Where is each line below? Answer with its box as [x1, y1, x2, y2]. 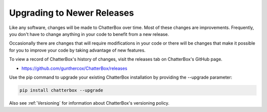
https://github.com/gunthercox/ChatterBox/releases [21, 65, 128, 71]
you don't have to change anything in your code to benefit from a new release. [9, 31, 169, 37]
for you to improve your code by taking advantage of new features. [9, 47, 146, 53]
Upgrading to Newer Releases [9, 7, 134, 18]
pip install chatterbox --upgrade [19, 87, 103, 93]
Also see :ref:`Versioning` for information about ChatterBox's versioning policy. [9, 100, 170, 106]
